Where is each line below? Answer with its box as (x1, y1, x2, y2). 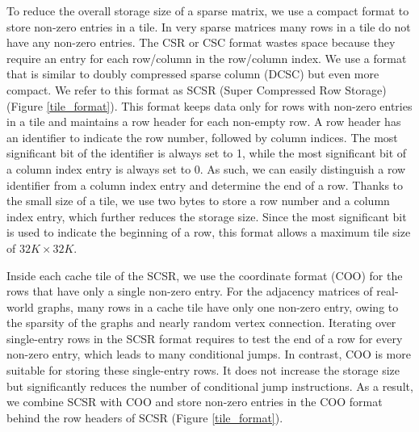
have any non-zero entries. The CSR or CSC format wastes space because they (6, 34, 396, 51)
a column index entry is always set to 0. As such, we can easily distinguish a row (6, 160, 406, 177)
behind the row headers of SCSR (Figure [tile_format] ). (6, 409, 283, 426)
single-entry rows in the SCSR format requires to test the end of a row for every (6, 329, 403, 346)
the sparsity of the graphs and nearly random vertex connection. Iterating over (6, 314, 396, 331)
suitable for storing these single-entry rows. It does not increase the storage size (6, 362, 400, 379)
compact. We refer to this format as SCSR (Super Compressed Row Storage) (6, 81, 387, 98)
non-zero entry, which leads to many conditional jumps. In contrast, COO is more (6, 346, 411, 363)
